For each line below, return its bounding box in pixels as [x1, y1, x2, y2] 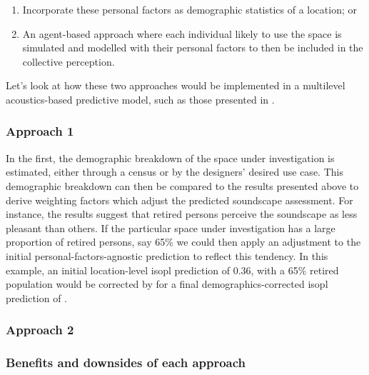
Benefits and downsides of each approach [6, 354, 246, 371]
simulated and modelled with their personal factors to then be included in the [22, 40, 363, 55]
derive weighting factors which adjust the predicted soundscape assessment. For [6, 192, 353, 207]
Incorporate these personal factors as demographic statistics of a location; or [22, 2, 357, 16]
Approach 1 [6, 122, 74, 140]
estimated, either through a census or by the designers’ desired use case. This [6, 164, 343, 179]
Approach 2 [6, 321, 74, 339]
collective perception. [22, 54, 115, 69]
